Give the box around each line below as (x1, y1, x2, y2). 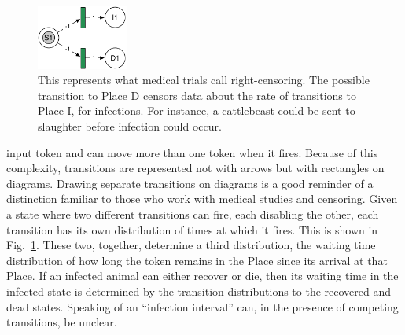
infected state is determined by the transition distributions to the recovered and (6, 282, 392, 299)
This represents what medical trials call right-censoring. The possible (38, 72, 370, 88)
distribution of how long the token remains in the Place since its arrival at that (6, 252, 388, 268)
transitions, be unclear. (6, 314, 117, 330)
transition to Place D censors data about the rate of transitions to (38, 87, 356, 103)
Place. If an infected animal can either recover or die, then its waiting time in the (6, 267, 399, 284)
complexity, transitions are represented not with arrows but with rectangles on (6, 160, 385, 176)
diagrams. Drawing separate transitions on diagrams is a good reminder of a (6, 175, 374, 191)
